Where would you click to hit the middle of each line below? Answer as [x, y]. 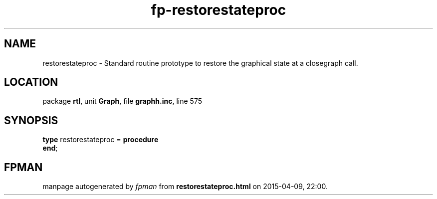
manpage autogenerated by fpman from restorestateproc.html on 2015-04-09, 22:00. [185, 187]
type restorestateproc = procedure [101, 140]
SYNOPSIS [31, 120]
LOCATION [31, 82]
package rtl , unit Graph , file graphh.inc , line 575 [122, 101]
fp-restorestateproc [218, 10]
